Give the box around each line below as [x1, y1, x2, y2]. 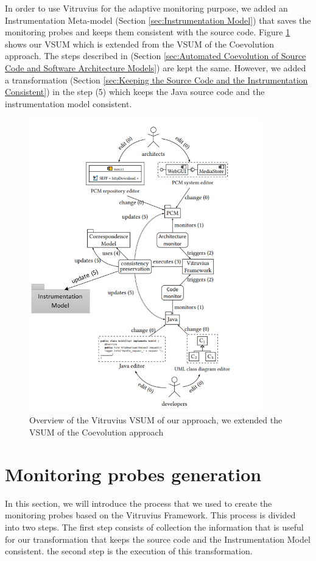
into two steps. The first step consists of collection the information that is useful [5, 520, 304, 533]
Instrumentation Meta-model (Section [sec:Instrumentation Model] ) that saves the [5, 13, 311, 26]
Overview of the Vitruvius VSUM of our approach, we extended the [29, 414, 283, 426]
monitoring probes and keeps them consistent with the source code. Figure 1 [5, 26, 290, 38]
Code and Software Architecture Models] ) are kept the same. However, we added [5, 61, 306, 74]
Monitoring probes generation [5, 461, 262, 486]
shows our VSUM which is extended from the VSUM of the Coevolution [5, 37, 275, 50]
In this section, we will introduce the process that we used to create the [5, 496, 272, 509]
